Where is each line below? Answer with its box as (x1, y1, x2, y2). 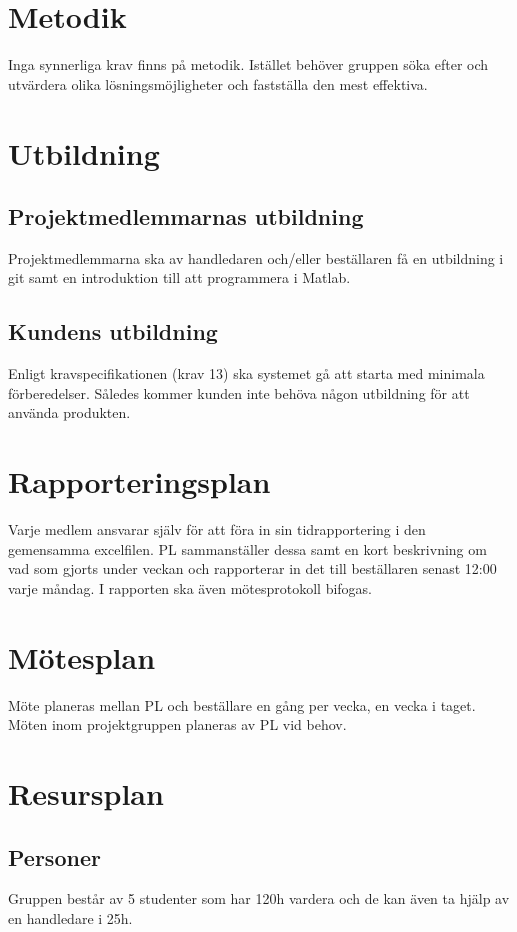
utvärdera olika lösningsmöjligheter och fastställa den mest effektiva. (8, 73, 428, 94)
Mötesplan (8, 636, 156, 677)
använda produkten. (8, 402, 131, 423)
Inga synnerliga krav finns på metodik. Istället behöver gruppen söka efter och (8, 54, 489, 75)
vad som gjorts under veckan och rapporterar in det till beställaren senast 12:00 (8, 558, 497, 579)
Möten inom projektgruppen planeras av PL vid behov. (8, 714, 347, 735)
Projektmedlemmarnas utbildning (8, 201, 364, 232)
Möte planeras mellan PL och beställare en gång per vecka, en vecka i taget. (8, 694, 476, 715)
